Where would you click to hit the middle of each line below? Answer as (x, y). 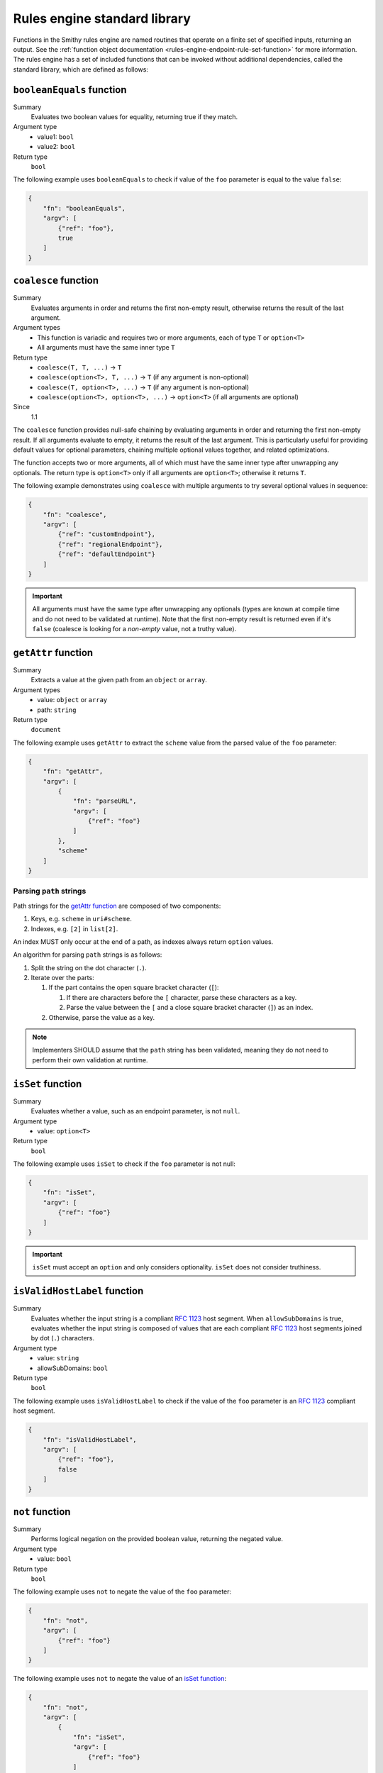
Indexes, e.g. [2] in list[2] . (74, 928)
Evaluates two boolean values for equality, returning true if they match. (134, 117)
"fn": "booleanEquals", (84, 208)
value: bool (55, 1559)
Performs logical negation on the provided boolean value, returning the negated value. (157, 1539)
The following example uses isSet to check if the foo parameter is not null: (124, 1164)
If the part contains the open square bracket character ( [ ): (134, 988)
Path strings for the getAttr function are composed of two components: (117, 906)
